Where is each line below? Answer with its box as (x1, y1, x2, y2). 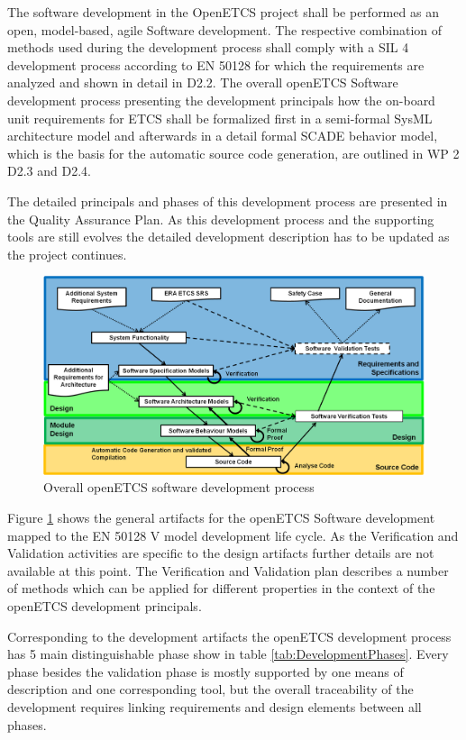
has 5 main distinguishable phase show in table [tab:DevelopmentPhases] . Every (7, 644, 449, 663)
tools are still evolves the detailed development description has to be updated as (7, 227, 450, 246)
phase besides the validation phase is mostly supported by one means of (7, 662, 404, 681)
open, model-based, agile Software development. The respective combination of (7, 20, 443, 39)
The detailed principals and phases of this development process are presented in (7, 191, 448, 210)
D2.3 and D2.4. (7, 161, 91, 180)
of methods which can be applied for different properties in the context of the (7, 579, 435, 598)
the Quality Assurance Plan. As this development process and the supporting (7, 209, 434, 228)
